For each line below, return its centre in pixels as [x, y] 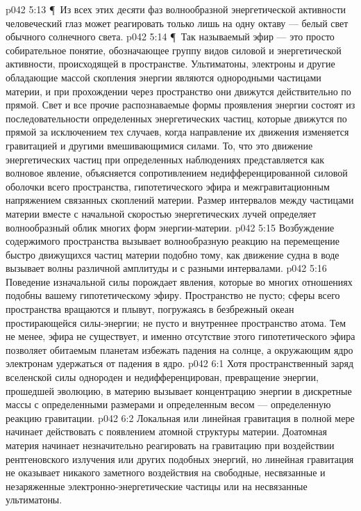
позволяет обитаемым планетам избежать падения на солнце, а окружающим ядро [179, 349]
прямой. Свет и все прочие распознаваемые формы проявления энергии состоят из [180, 105]
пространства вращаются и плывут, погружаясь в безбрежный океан [150, 309]
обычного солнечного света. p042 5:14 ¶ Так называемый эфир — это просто [170, 36]
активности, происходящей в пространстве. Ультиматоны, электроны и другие [170, 64]
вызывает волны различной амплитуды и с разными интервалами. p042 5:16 [166, 268]
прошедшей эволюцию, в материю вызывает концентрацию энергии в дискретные [179, 390]
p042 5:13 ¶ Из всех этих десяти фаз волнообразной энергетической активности [176, 9]
